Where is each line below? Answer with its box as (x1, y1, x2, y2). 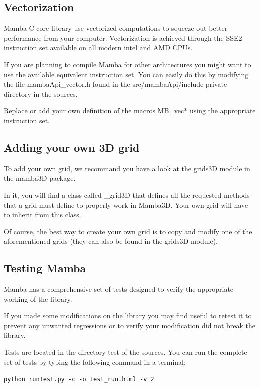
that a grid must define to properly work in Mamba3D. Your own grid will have (4, 199, 248, 210)
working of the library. (4, 293, 72, 304)
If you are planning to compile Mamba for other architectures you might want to (4, 59, 251, 69)
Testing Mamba (4, 260, 86, 276)
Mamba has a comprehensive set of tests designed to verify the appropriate (4, 284, 234, 294)
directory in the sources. (4, 88, 78, 99)
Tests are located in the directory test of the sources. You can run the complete (4, 347, 247, 357)
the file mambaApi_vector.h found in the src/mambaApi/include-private (4, 79, 227, 89)
